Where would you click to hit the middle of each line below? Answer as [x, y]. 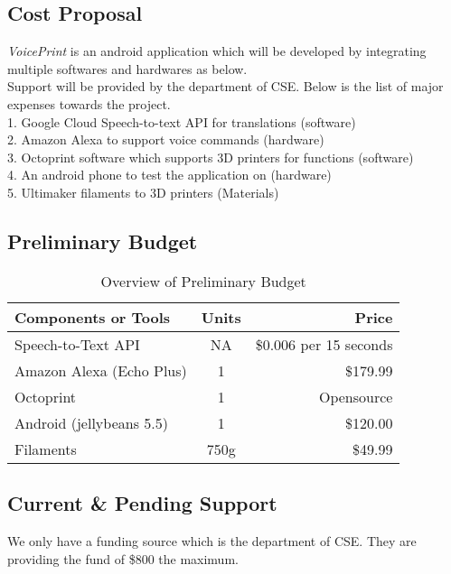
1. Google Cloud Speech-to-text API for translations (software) [182, 121]
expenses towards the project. [89, 103]
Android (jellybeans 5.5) [91, 422]
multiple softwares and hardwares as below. [127, 68]
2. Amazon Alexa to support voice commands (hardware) [166, 139]
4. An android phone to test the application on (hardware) [169, 175]
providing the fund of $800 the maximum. [123, 558]
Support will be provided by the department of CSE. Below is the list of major [225, 86]
